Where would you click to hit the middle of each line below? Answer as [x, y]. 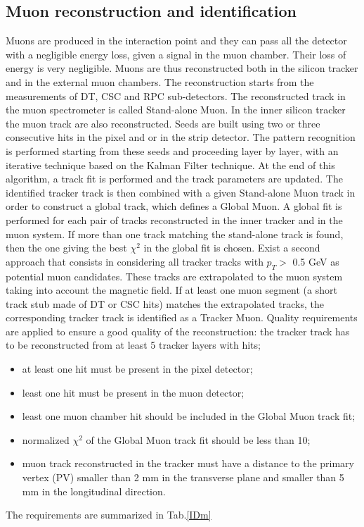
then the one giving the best [66, 248]
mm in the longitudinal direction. [94, 491]
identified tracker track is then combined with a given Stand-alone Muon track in [181, 192]
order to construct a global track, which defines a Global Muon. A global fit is [174, 206]
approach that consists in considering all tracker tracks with [135, 261]
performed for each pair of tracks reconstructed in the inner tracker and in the [174, 219]
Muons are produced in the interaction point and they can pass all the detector [176, 41]
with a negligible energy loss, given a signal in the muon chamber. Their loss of [176, 54]
